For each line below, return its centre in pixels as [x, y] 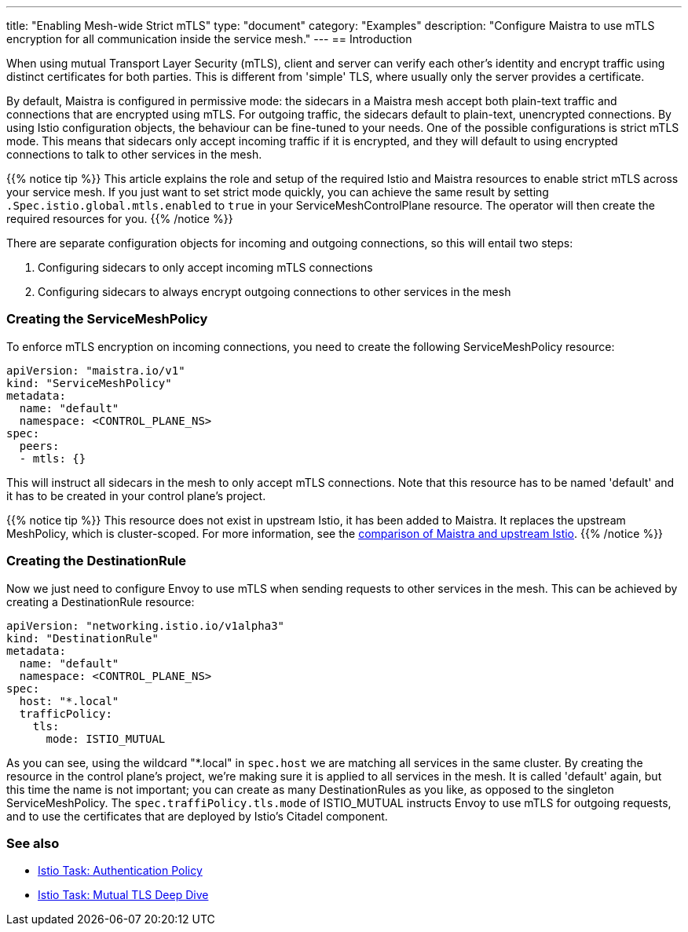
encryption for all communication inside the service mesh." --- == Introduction [209, 39]
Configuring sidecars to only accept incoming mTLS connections [205, 267]
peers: [39, 446]
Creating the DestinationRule [96, 561]
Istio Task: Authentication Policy [120, 871]
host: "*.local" [69, 701]
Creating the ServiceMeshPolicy [107, 319]
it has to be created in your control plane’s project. [136, 495]
